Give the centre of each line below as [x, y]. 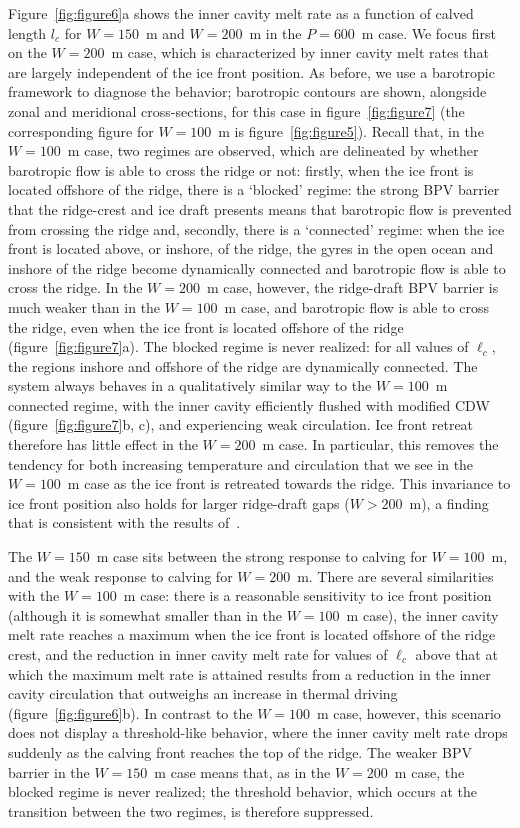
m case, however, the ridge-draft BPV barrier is [352, 287]
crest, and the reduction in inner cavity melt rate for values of [198, 654]
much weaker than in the [84, 306]
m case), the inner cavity [422, 614]
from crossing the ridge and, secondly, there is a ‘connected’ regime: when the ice [256, 228]
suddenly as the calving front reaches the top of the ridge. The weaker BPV [240, 751]
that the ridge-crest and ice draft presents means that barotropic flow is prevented [260, 208]
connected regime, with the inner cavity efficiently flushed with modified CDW [249, 404]
